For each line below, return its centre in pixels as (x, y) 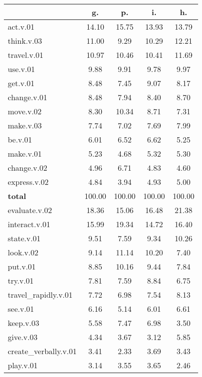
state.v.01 (24, 238)
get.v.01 (21, 83)
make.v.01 (25, 153)
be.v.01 (20, 139)
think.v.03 (25, 41)
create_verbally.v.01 (42, 351)
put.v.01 (22, 266)
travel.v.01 (26, 55)
